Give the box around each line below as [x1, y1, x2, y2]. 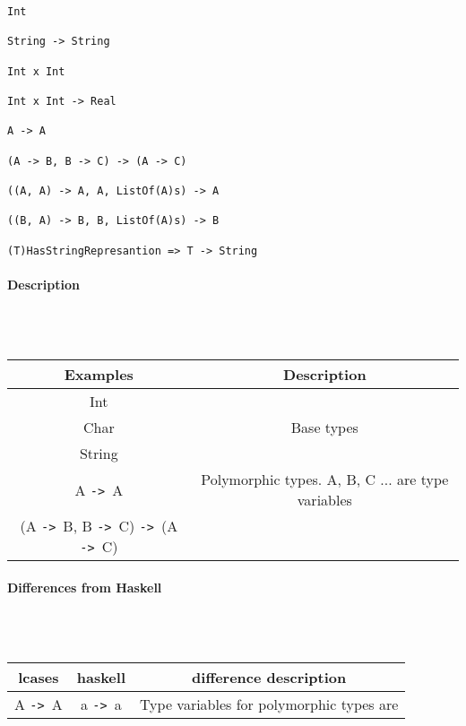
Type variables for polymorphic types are [140, 694, 399, 715]
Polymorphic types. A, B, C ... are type [201, 469, 449, 490]
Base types [290, 417, 358, 438]
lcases [18, 667, 59, 688]
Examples [64, 364, 134, 385]
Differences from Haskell [7, 577, 162, 596]
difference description [192, 667, 347, 688]
